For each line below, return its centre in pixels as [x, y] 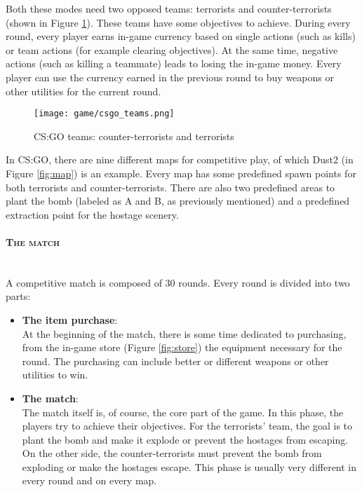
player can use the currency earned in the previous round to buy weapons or [170, 77]
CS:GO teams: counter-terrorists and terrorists [134, 136]
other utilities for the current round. [83, 91]
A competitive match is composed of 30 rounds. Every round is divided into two [178, 282]
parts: [18, 296]
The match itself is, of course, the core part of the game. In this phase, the [183, 412]
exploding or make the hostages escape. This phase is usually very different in [189, 466]
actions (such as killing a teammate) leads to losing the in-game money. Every [174, 63]
